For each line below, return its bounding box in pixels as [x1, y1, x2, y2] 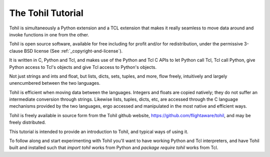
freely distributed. [9, 120, 46, 126]
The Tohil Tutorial [9, 7, 83, 18]
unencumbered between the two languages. [9, 80, 100, 86]
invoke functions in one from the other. [9, 31, 89, 37]
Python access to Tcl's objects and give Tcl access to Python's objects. [9, 64, 157, 70]
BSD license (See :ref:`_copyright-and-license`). [24, 48, 123, 54]
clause [9, 48, 23, 54]
